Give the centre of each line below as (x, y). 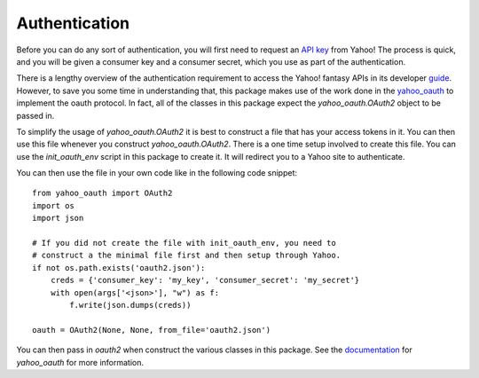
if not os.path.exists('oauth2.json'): (119, 268)
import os (53, 205)
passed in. (35, 115)
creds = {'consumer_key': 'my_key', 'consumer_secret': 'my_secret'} (205, 280)
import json (58, 218)
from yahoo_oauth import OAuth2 (102, 193)
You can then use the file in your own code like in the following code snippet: (157, 173)
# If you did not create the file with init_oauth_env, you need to (184, 243)
